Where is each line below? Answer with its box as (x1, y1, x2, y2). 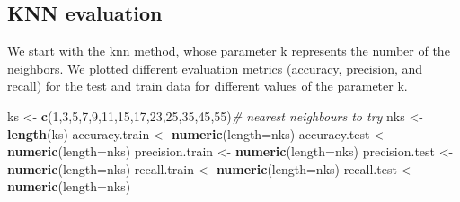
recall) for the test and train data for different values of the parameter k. (7, 76, 408, 95)
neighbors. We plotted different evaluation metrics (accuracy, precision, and (7, 58, 423, 77)
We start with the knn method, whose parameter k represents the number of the (7, 41, 450, 60)
